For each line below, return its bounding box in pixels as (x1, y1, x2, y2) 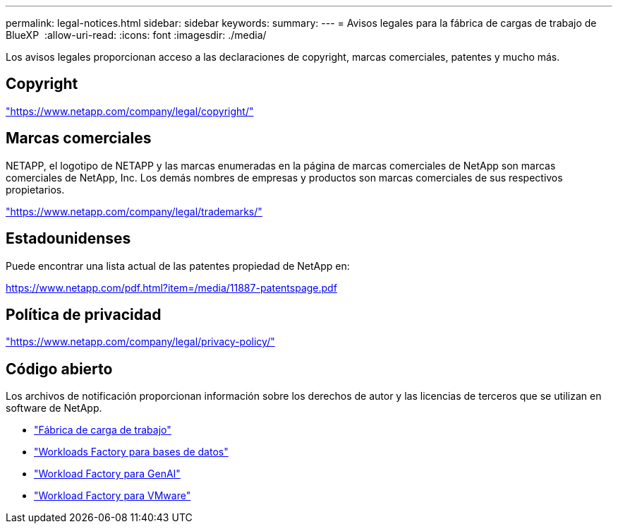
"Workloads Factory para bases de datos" (34, 446, 229, 458)
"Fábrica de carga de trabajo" (34, 424, 171, 436)
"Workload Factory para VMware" (34, 489, 191, 502)
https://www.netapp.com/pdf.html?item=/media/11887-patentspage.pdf (6, 281, 337, 294)
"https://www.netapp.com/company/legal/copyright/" (6, 105, 254, 117)
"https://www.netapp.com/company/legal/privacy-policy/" (6, 335, 275, 348)
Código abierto (6, 359, 113, 378)
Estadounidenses (6, 230, 131, 248)
